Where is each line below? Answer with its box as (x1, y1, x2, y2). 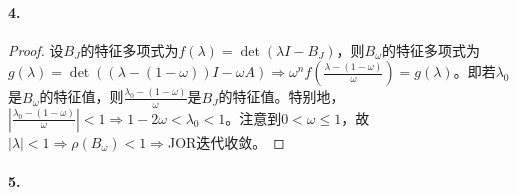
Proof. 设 (8, 39, 64, 60)
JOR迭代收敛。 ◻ (167, 131, 285, 152)
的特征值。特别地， (218, 86, 345, 107)
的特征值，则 (39, 86, 124, 107)
